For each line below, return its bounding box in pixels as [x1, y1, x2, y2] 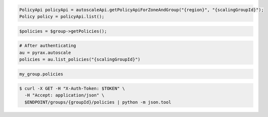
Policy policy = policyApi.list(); [19, 14, 104, 19]
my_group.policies [19, 71, 63, 77]
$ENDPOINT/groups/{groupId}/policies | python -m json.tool [24, 99, 171, 105]
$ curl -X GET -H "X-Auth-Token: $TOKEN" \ [19, 86, 125, 92]
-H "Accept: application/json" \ [24, 93, 104, 98]
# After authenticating [19, 43, 77, 48]
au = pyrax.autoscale [19, 49, 71, 55]
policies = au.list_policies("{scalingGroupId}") [19, 56, 141, 62]
